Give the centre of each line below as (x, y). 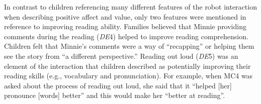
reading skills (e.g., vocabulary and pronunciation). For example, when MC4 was (128, 76)
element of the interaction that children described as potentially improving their (127, 66)
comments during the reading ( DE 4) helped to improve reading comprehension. (126, 36)
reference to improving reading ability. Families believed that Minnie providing (125, 26)
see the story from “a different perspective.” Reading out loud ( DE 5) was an (121, 56)
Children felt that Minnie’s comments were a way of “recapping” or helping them (129, 46)
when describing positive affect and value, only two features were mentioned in (125, 16)
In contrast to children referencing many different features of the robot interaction (130, 7)
